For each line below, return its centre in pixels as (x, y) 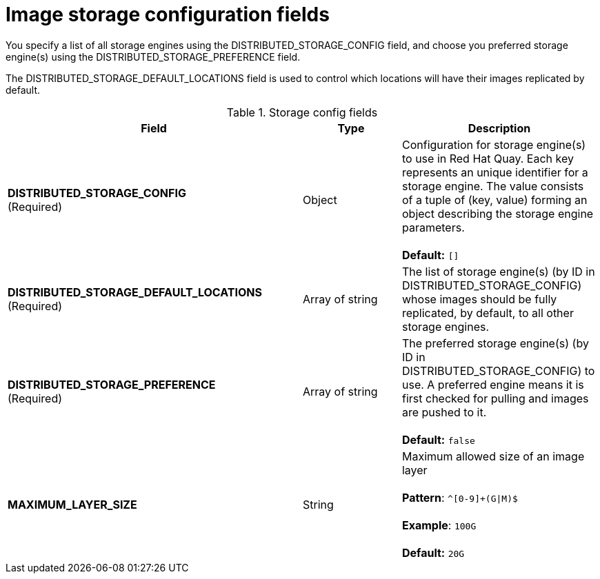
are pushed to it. (444, 412)
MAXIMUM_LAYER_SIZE (72, 504)
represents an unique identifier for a (495, 172)
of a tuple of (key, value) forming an (494, 200)
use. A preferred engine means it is (493, 384)
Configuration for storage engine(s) (494, 144)
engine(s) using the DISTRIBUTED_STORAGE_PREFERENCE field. (153, 57)
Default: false (438, 439)
